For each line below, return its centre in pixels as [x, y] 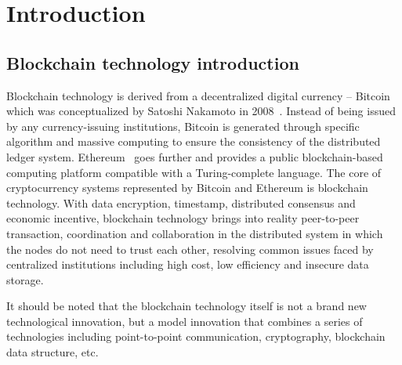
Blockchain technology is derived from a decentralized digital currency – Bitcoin [198, 95]
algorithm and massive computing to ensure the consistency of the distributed [194, 141]
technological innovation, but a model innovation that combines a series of [185, 321]
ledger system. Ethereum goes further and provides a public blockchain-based [195, 156]
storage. [25, 279]
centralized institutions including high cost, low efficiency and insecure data [188, 264]
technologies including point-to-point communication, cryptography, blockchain [196, 336]
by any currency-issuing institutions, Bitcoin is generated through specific [183, 126]
